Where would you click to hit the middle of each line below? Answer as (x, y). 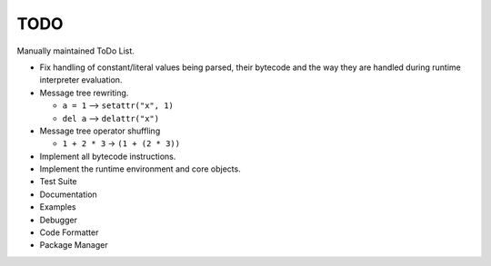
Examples (58, 207)
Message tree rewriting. (84, 93)
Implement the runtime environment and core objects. (140, 169)
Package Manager (74, 245)
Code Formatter (69, 232)
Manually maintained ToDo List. (76, 51)
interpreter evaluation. (81, 80)
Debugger (58, 220)
